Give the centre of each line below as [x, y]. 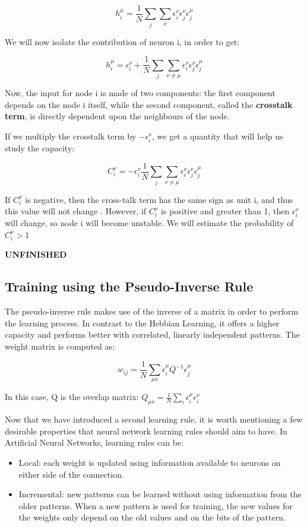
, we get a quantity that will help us [217, 136]
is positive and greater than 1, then [225, 211]
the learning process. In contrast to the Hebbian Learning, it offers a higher [142, 323]
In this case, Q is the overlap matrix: [72, 397]
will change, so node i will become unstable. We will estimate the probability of [149, 223]
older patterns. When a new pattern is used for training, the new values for [156, 505]
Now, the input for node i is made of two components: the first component [140, 93]
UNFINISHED [36, 254]
